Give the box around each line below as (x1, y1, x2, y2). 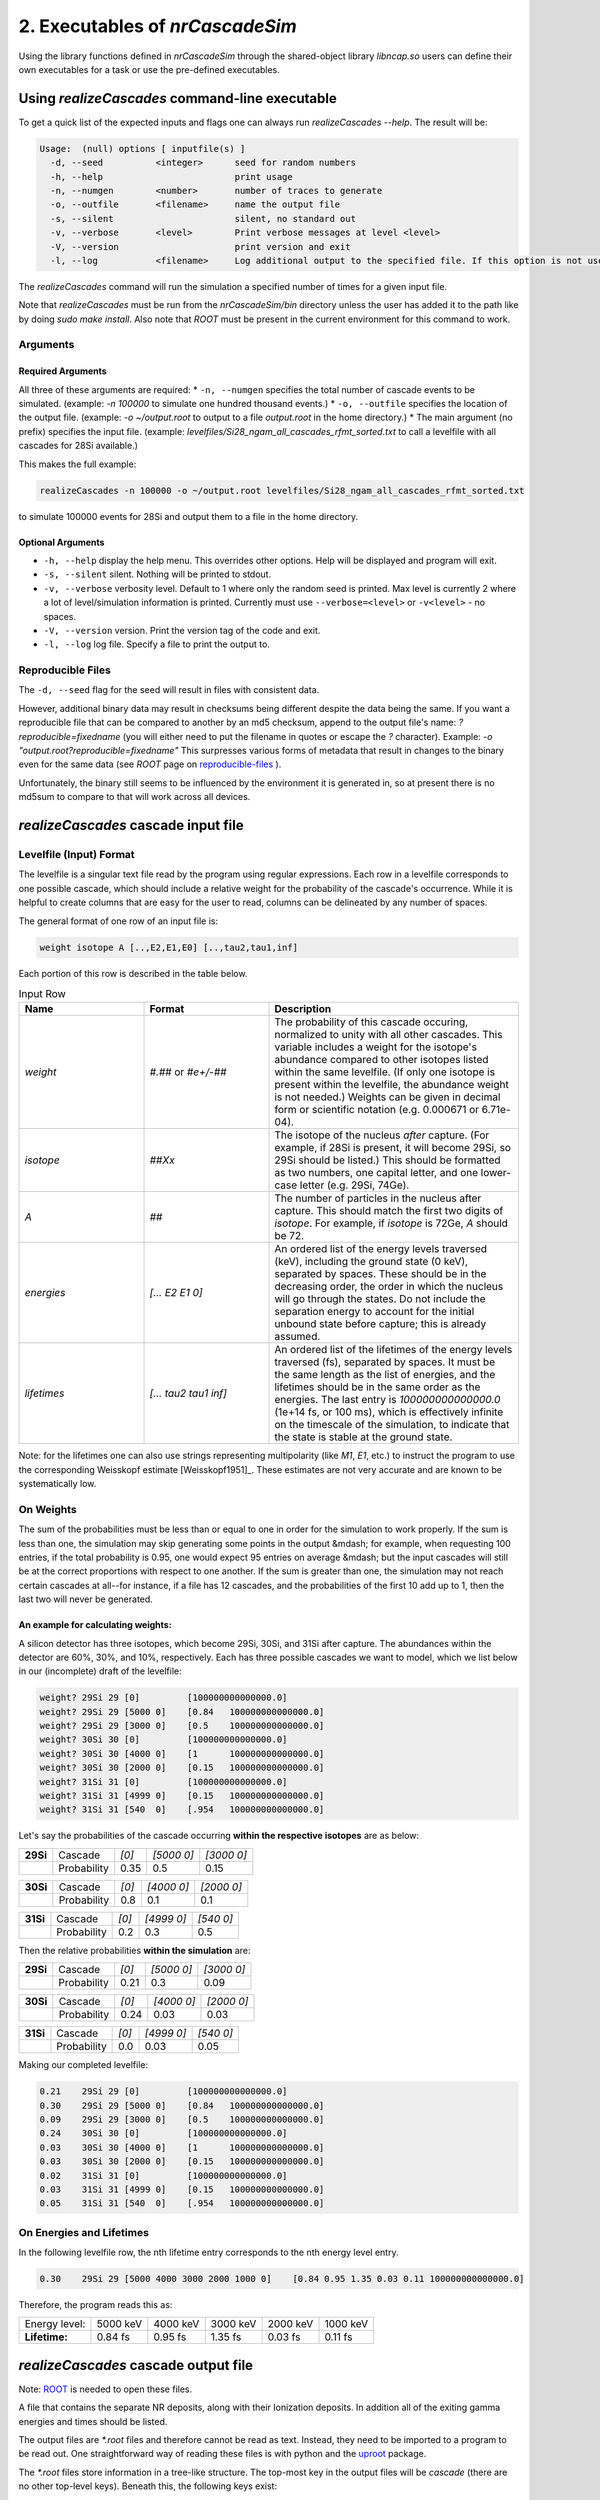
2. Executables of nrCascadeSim (18, 15, 297, 37)
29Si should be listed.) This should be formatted (274, 1153, 501, 1167)
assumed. (274, 1330, 321, 1344)
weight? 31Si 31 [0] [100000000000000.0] (39, 1776, 288, 1787)
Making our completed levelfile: (18, 2059, 149, 2071)
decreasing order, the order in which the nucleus (274, 1280, 504, 1294)
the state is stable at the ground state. (274, 1430, 453, 1444)
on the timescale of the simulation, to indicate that (274, 1418, 510, 1432)
